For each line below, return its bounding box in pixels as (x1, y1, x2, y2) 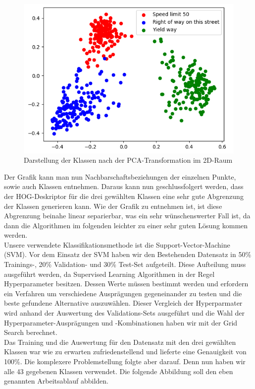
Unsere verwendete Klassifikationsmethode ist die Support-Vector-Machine (4, 239, 230, 250)
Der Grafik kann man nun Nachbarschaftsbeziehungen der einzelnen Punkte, (4, 171, 236, 182)
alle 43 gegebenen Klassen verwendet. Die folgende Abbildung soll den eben (4, 366, 233, 376)
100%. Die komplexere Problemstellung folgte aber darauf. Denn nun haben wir (4, 356, 246, 367)
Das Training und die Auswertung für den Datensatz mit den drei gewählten (4, 336, 236, 347)
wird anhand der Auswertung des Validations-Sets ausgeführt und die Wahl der (4, 308, 245, 318)
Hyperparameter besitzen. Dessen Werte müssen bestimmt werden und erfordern (4, 278, 249, 289)
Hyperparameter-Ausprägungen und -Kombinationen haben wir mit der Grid (4, 317, 238, 327)
